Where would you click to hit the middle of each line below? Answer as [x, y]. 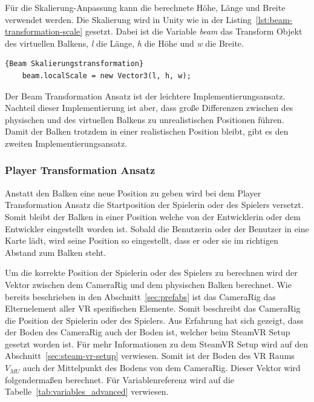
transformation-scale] [44, 31]
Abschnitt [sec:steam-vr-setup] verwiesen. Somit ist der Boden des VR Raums [150, 356]
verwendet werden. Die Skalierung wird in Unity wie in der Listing [128, 19]
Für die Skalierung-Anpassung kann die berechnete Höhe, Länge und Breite [145, 7]
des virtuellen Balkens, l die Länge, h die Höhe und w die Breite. [124, 43]
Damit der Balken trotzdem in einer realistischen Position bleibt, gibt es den [147, 131]
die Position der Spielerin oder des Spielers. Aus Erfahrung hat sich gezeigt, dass [154, 320]
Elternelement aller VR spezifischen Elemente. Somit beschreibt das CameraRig [153, 308]
